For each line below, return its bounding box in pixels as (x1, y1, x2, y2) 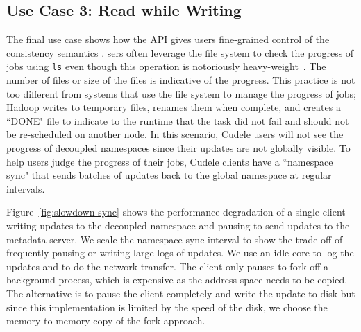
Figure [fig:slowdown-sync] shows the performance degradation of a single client (6, 204, 346, 219)
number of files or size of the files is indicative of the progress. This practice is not (6, 73, 355, 87)
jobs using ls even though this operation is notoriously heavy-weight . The (6, 59, 326, 73)
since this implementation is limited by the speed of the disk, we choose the (6, 299, 328, 314)
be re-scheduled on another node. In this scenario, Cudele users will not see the (6, 127, 344, 141)
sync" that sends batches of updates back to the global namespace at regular (6, 168, 332, 182)
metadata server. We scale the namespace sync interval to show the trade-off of (6, 231, 343, 246)
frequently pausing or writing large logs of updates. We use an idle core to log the (6, 245, 354, 260)
